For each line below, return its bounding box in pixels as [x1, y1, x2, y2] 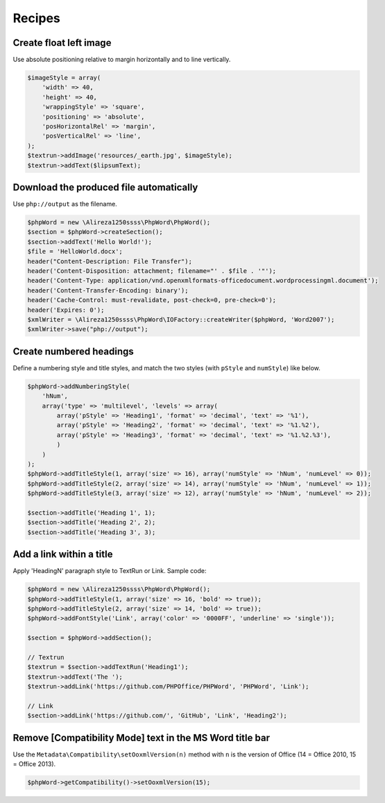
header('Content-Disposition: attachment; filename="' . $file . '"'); [27, 267, 277, 274]
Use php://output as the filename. [12, 200, 117, 208]
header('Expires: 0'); [27, 306, 105, 314]
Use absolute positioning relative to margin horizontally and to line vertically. [12, 56, 231, 64]
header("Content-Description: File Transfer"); [27, 257, 192, 265]
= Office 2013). [12, 760, 56, 768]
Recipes [12, 10, 60, 26]
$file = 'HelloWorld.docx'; [27, 247, 123, 256]
